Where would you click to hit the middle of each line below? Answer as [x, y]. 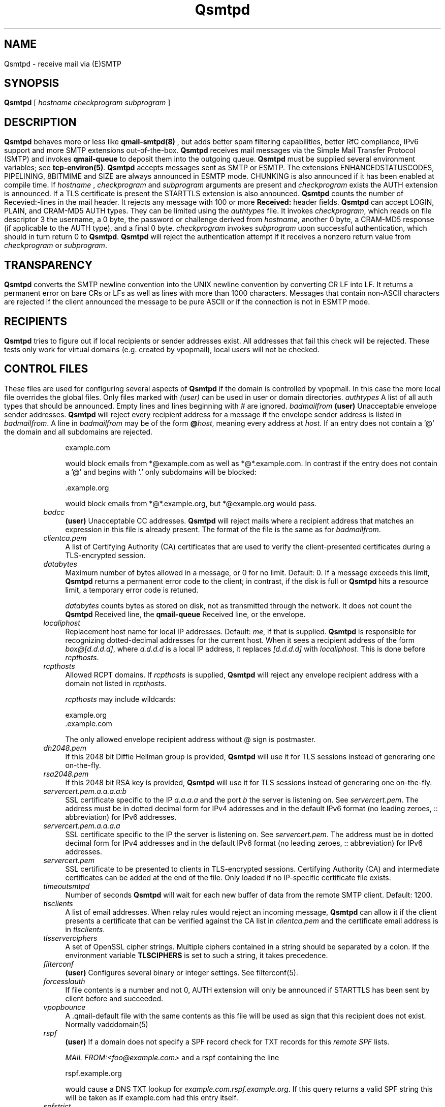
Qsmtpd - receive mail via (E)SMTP [63, 64]
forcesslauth [64, 981]
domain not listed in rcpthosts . [116, 683]
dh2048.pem [65, 748]
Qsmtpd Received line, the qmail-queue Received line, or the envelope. [185, 614]
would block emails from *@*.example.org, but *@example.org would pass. [191, 503]
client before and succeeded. [114, 998]
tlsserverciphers [70, 938]
